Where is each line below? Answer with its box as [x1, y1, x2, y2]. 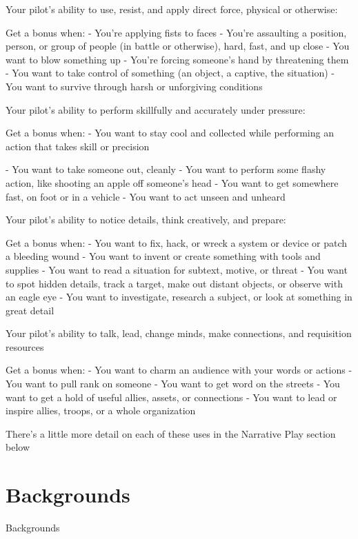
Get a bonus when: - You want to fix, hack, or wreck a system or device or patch [6, 235, 348, 250]
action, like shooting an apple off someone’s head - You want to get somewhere [6, 175, 339, 190]
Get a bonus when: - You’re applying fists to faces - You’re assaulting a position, [6, 25, 347, 39]
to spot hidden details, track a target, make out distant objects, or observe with [6, 276, 343, 290]
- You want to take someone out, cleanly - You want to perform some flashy [6, 162, 326, 176]
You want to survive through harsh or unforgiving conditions [6, 79, 263, 93]
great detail [6, 303, 54, 317]
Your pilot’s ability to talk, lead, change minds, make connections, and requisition [6, 326, 352, 340]
